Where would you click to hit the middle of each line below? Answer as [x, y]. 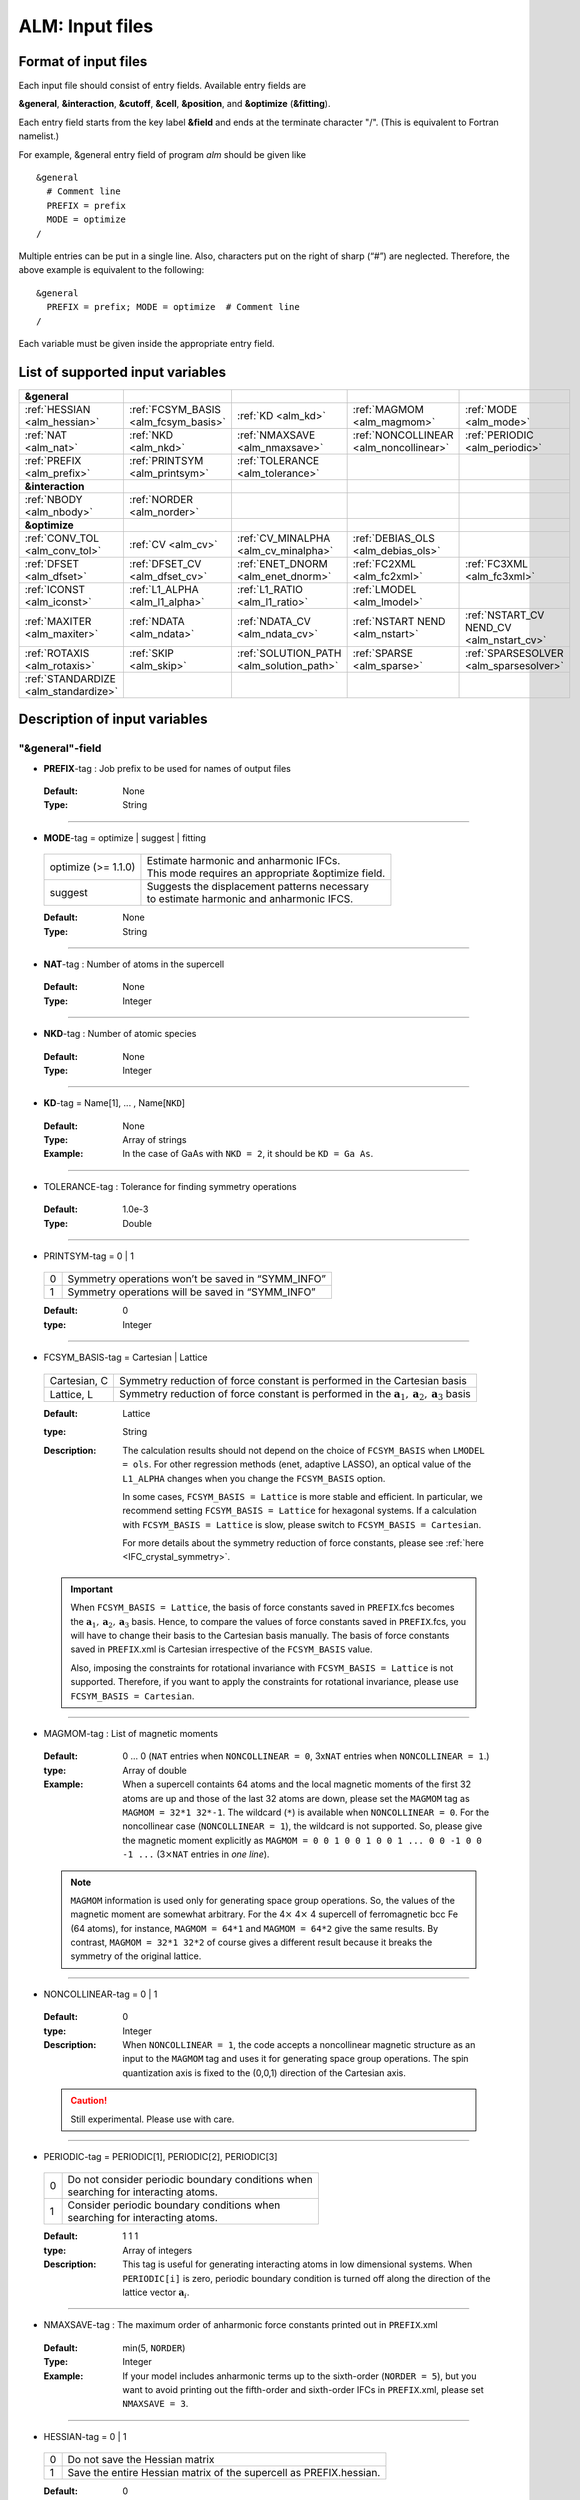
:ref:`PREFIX [53, 460]
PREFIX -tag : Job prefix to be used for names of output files [167, 768]
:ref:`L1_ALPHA [164, 589]
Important [92, 1589]
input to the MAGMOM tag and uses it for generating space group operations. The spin [295, 2059]
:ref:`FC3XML [497, 563]
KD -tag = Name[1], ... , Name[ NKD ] [114, 1103]
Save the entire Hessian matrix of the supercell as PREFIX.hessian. [224, 2473]
